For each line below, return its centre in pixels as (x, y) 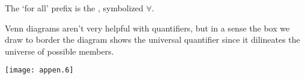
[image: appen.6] (39, 70)
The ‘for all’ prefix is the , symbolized (74, 8)
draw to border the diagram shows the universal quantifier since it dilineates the (152, 39)
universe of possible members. (59, 51)
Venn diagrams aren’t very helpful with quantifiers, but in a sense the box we (147, 28)
